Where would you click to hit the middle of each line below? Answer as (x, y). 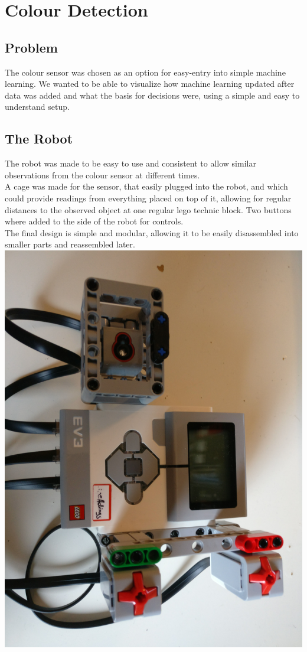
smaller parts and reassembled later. (70, 244)
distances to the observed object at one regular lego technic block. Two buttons (148, 209)
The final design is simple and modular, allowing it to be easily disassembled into (152, 232)
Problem (31, 47)
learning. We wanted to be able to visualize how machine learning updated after (150, 84)
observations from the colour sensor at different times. (102, 175)
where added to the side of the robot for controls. (94, 221)
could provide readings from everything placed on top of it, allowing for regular (148, 198)
